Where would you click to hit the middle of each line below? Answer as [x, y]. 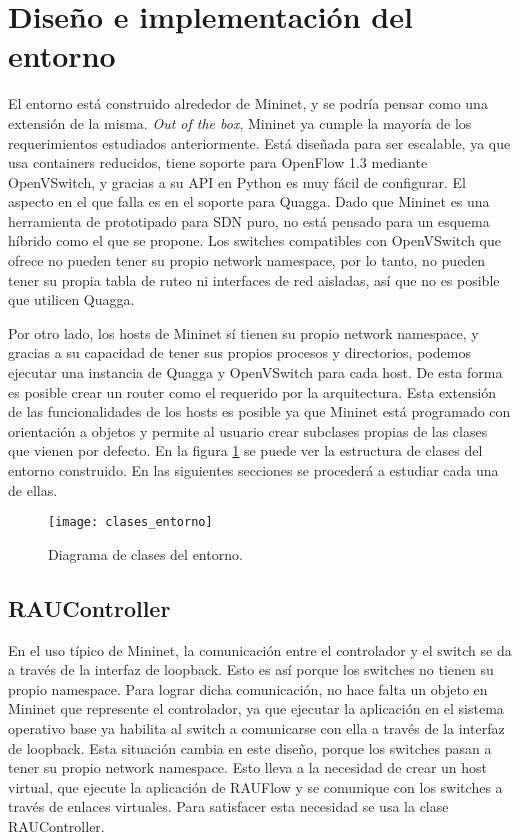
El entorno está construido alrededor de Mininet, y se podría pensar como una [248, 103]
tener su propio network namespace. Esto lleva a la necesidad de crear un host [248, 767]
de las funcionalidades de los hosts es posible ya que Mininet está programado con [259, 411]
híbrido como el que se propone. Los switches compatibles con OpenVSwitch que [254, 240]
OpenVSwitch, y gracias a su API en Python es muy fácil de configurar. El [237, 181]
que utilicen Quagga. [71, 299]
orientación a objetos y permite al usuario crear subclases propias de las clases [248, 430]
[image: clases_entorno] [130, 522]
